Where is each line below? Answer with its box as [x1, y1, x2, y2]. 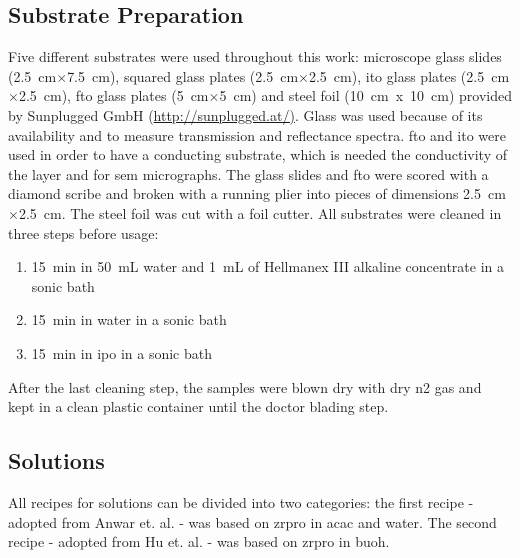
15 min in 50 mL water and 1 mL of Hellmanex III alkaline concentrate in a [31, 256, 504, 277]
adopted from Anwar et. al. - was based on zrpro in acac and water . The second [8, 511, 497, 532]
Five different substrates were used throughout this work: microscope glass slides [8, 46, 502, 67]
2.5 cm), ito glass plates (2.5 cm [308, 65, 510, 86]
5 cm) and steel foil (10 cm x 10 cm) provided [219, 85, 512, 106]
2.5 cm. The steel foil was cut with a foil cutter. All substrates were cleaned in [18, 202, 502, 223]
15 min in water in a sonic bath [31, 309, 227, 330]
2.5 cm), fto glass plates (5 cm [18, 85, 209, 106]
